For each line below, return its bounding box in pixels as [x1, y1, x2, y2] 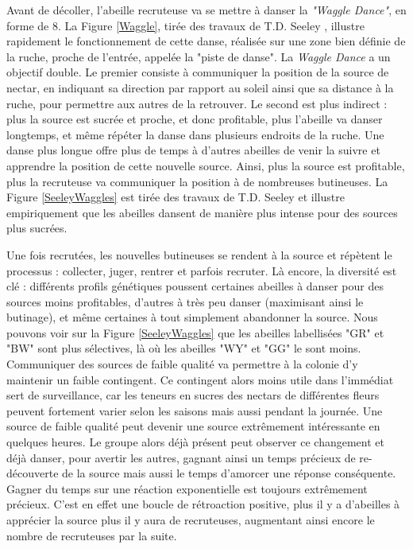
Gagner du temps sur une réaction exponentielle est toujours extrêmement [6, 480, 368, 496]
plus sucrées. [6, 220, 68, 236]
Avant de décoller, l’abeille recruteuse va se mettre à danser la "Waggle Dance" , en [6, 2, 407, 18]
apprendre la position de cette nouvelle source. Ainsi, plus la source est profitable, [6, 157, 405, 173]
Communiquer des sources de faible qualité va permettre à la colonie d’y [6, 356, 358, 372]
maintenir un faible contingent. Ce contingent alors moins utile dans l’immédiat [6, 371, 394, 387]
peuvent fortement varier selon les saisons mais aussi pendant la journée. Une [6, 402, 383, 419]
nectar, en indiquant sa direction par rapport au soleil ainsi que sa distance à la [6, 79, 394, 95]
